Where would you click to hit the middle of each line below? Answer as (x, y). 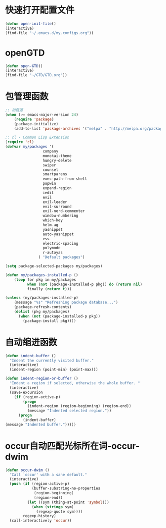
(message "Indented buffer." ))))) (41, 424)
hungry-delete (57, 160)
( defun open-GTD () (24, 66)
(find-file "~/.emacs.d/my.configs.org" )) (49, 33)
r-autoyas (53, 253)
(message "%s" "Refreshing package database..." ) (66, 303)
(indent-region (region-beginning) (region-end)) (79, 406)
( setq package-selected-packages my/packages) (54, 266)
